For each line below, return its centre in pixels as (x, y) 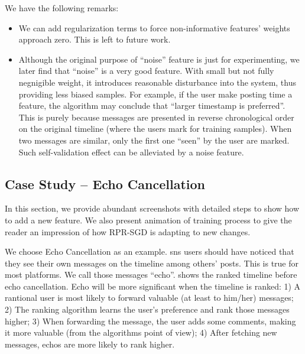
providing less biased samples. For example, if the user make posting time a (155, 94)
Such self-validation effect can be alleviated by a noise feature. (131, 152)
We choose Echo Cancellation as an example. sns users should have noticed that (150, 251)
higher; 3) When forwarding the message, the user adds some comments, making (150, 321)
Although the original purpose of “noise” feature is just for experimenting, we (159, 59)
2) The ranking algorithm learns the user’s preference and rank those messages (147, 309)
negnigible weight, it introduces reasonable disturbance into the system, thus (157, 82)
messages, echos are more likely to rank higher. (90, 344)
